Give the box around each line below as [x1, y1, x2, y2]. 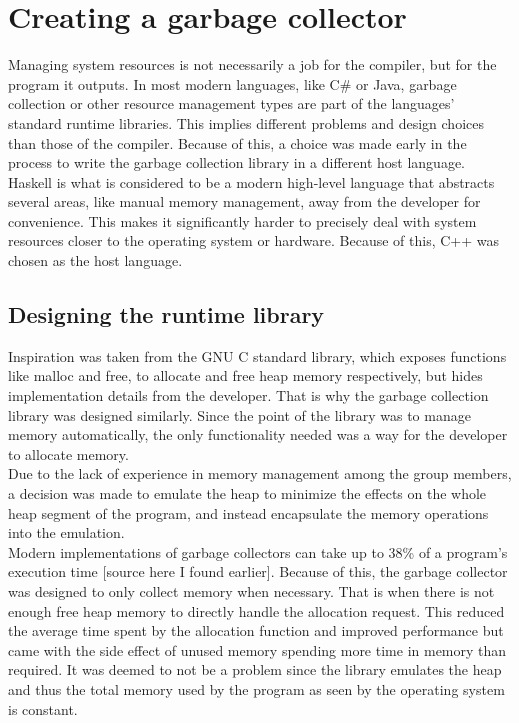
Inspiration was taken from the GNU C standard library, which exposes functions [8, 345, 507, 366]
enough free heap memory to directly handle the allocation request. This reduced [8, 600, 505, 621]
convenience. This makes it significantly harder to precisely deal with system [8, 210, 477, 231]
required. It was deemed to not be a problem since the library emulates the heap [8, 659, 502, 680]
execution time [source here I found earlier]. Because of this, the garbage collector [8, 561, 508, 582]
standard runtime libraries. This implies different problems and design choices [8, 112, 484, 133]
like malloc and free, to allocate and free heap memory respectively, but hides [8, 365, 483, 386]
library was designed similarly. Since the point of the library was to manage [8, 404, 471, 425]
